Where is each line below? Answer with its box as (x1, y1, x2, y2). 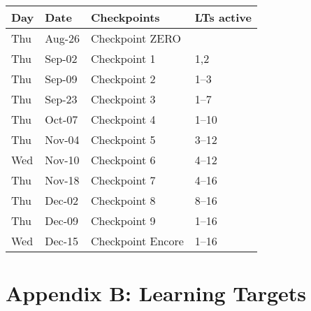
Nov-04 (45, 131, 80, 147)
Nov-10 (45, 152, 80, 168)
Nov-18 (45, 172, 80, 188)
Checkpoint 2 (91, 71, 156, 87)
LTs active (194, 9, 252, 25)
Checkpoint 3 (91, 91, 156, 107)
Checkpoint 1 (91, 50, 156, 66)
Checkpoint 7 (91, 172, 156, 188)
